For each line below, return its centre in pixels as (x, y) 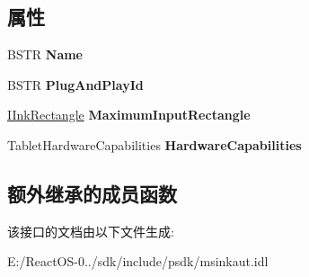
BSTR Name (45, 54)
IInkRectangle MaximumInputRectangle (129, 115)
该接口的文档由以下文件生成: (91, 231)
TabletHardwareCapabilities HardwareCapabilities (154, 144)
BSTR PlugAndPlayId (75, 84)
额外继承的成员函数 (92, 193)
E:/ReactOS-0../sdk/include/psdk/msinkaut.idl (138, 261)
